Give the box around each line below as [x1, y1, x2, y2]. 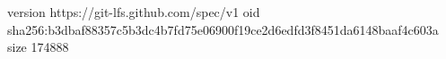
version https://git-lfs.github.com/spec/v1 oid [7, 3, 260, 21]
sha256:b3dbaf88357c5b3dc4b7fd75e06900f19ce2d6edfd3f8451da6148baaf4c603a [7, 20, 439, 38]
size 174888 [7, 38, 69, 56]
